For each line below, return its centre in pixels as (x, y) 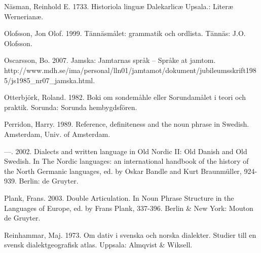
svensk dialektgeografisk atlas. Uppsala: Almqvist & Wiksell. (98, 245)
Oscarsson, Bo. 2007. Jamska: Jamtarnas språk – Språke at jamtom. (110, 60)
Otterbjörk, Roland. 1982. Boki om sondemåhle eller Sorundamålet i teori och (125, 97)
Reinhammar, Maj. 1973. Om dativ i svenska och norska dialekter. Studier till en (130, 234)
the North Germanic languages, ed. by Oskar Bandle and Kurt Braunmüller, (123, 171)
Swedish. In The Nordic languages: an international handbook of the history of (126, 161)
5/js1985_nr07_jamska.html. (50, 80)
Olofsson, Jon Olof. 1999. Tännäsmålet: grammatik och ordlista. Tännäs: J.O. (125, 33)
